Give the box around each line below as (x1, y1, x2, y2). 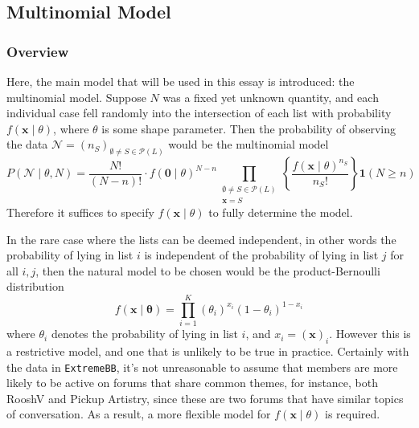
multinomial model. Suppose (6, 88, 146, 105)
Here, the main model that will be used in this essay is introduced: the (6, 73, 355, 89)
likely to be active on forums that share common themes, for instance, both (6, 374, 379, 391)
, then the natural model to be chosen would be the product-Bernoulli (35, 262, 380, 279)
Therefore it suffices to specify (6, 204, 154, 221)
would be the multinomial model (168, 136, 329, 153)
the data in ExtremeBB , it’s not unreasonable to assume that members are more (6, 358, 398, 375)
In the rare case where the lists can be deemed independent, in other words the (6, 230, 396, 247)
